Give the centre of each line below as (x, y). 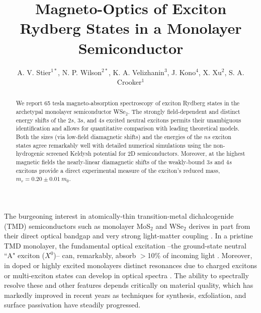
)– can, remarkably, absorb (95, 255)
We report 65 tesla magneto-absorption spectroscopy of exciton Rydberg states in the (128, 103)
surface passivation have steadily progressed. (72, 305)
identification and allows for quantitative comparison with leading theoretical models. (128, 128)
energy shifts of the (41, 120)
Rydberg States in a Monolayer (131, 28)
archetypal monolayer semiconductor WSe (71, 112)
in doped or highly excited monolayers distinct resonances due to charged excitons (130, 265)
